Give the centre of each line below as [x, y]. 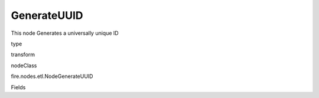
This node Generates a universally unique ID [65, 33]
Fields [18, 87]
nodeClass [24, 66]
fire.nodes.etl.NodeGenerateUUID [52, 76]
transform [23, 55]
